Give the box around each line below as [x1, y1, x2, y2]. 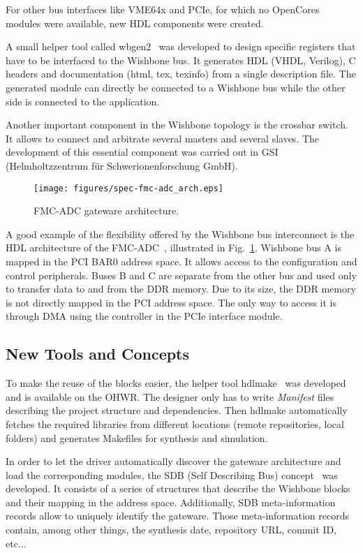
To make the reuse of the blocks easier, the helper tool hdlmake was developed [6, 376, 346, 390]
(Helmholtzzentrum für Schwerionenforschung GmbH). [6, 158, 238, 172]
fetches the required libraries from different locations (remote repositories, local [6, 416, 344, 431]
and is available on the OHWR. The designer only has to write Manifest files [6, 389, 334, 404]
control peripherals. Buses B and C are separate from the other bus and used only [6, 267, 357, 282]
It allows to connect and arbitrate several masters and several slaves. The [6, 131, 320, 145]
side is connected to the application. [6, 94, 160, 108]
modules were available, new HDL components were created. [6, 15, 264, 30]
